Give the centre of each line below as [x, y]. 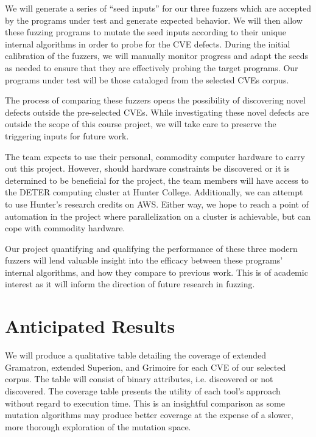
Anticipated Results [90, 326]
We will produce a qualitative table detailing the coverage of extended [136, 355]
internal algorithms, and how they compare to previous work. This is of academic [156, 272]
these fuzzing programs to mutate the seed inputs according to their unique [146, 32]
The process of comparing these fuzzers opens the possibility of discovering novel [155, 100]
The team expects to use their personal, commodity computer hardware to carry [155, 156]
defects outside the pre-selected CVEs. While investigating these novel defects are [157, 112]
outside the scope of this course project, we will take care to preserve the [141, 124]
